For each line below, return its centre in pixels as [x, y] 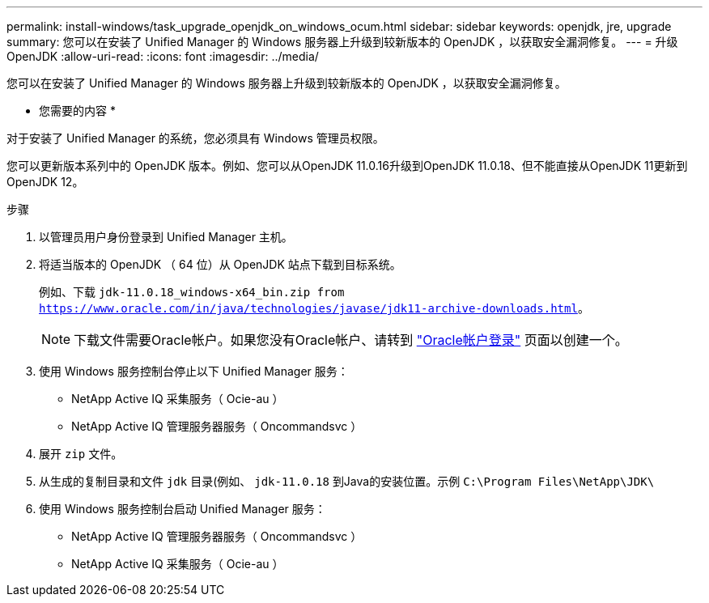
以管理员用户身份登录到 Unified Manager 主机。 [166, 237]
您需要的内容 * [77, 110]
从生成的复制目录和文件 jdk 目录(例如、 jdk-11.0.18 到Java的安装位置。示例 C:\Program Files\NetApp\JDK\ [347, 481]
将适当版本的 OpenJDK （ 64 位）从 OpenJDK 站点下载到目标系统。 [220, 264]
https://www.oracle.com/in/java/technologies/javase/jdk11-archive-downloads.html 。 [314, 308]
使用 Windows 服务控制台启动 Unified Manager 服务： [183, 509]
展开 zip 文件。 [81, 454]
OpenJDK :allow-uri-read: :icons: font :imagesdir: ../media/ [163, 56]
